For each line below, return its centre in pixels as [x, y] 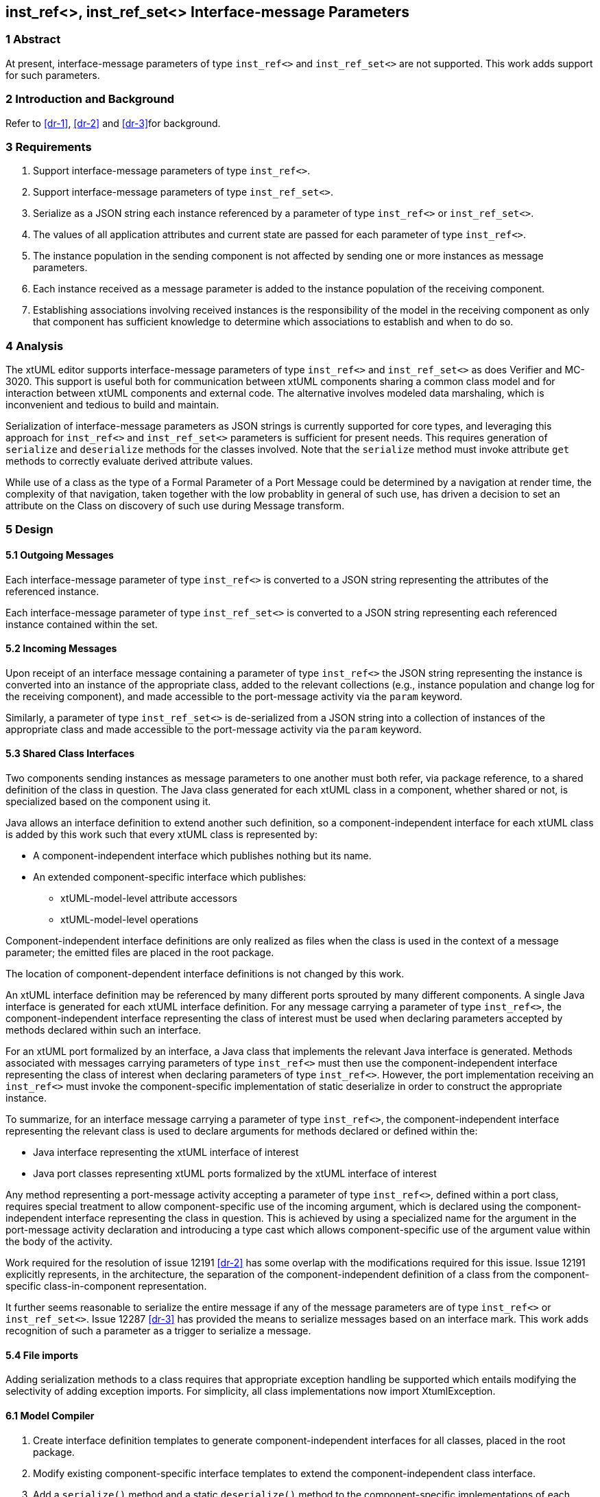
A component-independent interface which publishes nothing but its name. [202, 856]
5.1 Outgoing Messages [60, 555]
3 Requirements [49, 147]
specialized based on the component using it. [108, 802]
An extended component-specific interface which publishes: [170, 877]
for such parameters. [53, 75]
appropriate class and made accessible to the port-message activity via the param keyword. [214, 729]
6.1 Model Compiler [50, 1415]
